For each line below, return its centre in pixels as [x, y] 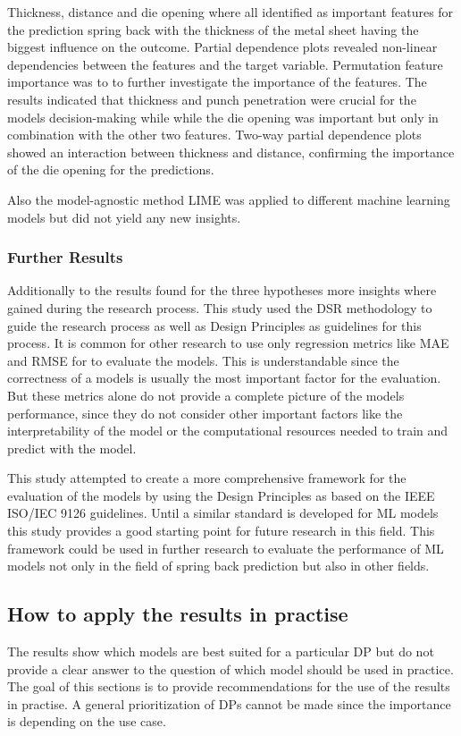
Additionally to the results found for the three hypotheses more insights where [222, 290]
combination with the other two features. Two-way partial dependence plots [214, 135]
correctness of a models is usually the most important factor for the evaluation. [224, 378]
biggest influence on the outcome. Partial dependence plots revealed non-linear [222, 47]
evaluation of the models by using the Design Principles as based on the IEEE [221, 495]
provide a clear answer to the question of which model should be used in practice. [230, 668]
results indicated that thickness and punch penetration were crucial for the [212, 99]
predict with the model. [72, 448]
